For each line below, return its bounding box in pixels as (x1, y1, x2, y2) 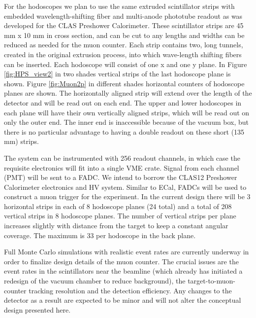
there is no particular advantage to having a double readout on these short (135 (4, 126, 245, 137)
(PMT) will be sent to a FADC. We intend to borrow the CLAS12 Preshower (4, 172, 237, 182)
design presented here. (4, 304, 71, 315)
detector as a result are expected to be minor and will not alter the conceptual (4, 295, 241, 305)
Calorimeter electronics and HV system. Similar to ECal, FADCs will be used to (4, 181, 247, 192)
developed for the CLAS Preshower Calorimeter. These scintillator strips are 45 (4, 20, 244, 31)
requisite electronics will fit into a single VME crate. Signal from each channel (4, 162, 239, 173)
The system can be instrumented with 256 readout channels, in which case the (4, 152, 240, 163)
